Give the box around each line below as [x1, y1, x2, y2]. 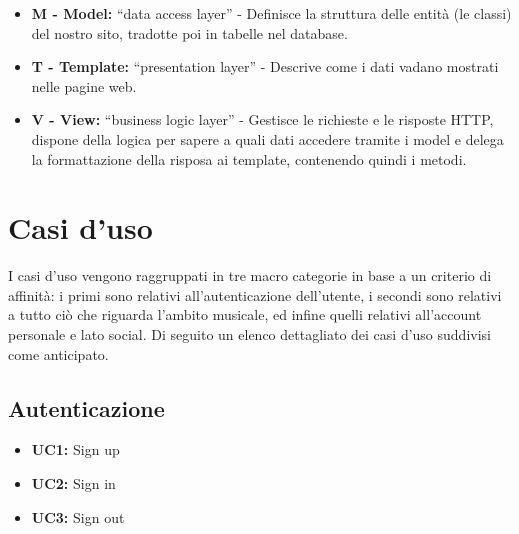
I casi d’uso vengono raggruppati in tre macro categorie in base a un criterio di [8, 265, 492, 286]
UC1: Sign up [31, 439, 120, 460]
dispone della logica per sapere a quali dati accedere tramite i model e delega [31, 128, 504, 149]
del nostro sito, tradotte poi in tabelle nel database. [31, 22, 348, 43]
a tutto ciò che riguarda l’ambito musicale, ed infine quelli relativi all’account [8, 304, 482, 325]
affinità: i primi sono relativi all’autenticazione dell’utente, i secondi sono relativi [8, 284, 502, 305]
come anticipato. [8, 343, 109, 364]
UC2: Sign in [31, 473, 116, 494]
